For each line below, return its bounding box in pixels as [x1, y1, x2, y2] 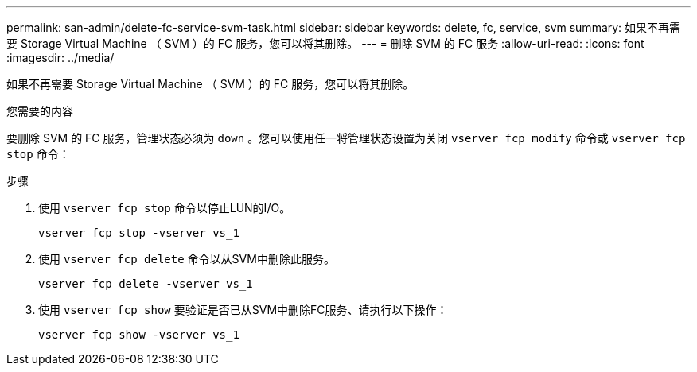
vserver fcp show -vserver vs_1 [38, 328, 239, 341]
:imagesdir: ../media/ [6, 51, 115, 64]
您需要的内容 [6, 104, 73, 118]
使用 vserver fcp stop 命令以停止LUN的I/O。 [38, 201, 291, 215]
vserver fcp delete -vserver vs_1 [38, 277, 253, 290]
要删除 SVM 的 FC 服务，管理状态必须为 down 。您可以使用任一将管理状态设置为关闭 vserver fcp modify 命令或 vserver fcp [6, 131, 686, 145]
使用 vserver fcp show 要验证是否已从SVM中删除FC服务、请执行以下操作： [38, 303, 448, 316]
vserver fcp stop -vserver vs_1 [38, 227, 239, 239]
